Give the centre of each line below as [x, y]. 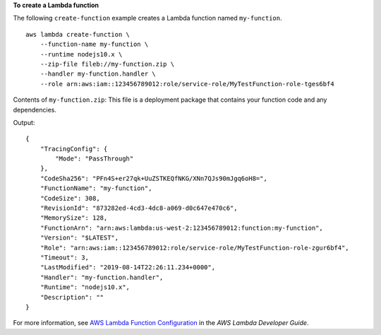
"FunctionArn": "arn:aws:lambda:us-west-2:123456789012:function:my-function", [182, 228]
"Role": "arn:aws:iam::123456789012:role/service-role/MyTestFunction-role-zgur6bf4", [194, 248]
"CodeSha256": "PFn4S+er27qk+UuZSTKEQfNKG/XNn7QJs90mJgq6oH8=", [153, 178]
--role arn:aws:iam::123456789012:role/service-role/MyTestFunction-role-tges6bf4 [187, 84]
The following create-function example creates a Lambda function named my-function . [147, 18]
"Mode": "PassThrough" [95, 159]
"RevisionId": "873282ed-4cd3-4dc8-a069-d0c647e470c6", [139, 208]
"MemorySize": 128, [74, 218]
